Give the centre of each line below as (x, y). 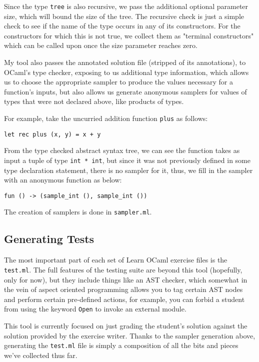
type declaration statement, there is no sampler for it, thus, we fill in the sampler (128, 170)
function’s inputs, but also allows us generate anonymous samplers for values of (125, 91)
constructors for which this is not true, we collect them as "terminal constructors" (129, 35)
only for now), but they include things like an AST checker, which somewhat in (126, 279)
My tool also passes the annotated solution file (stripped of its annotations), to (125, 62)
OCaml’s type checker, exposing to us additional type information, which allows (126, 72)
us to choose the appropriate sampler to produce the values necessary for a (118, 82)
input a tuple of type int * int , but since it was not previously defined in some (127, 160)
